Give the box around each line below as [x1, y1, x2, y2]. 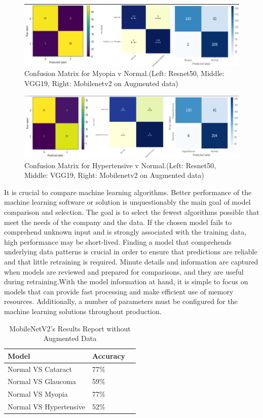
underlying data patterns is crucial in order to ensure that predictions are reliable [4, 246, 257, 257]
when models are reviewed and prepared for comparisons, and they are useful [4, 266, 244, 277]
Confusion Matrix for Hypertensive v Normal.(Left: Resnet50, [24, 160, 216, 170]
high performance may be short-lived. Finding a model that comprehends [4, 236, 232, 247]
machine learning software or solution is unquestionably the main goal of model [4, 197, 251, 207]
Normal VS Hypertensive [8, 401, 85, 412]
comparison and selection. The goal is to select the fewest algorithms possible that [4, 207, 259, 217]
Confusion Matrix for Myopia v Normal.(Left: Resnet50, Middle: [24, 68, 224, 79]
